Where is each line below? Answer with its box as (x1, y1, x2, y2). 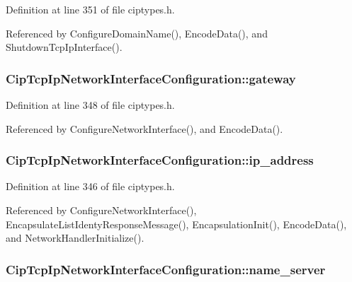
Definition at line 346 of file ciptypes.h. (6, 179, 175, 194)
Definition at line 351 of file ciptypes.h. (6, 2, 175, 16)
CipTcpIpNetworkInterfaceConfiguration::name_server (6, 260, 326, 278)
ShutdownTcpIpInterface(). (6, 40, 123, 54)
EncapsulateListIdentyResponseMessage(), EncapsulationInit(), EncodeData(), (6, 216, 347, 231)
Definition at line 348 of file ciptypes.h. (6, 98, 175, 112)
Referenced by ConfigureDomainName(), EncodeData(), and (6, 25, 268, 40)
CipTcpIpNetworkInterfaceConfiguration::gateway (6, 69, 296, 87)
